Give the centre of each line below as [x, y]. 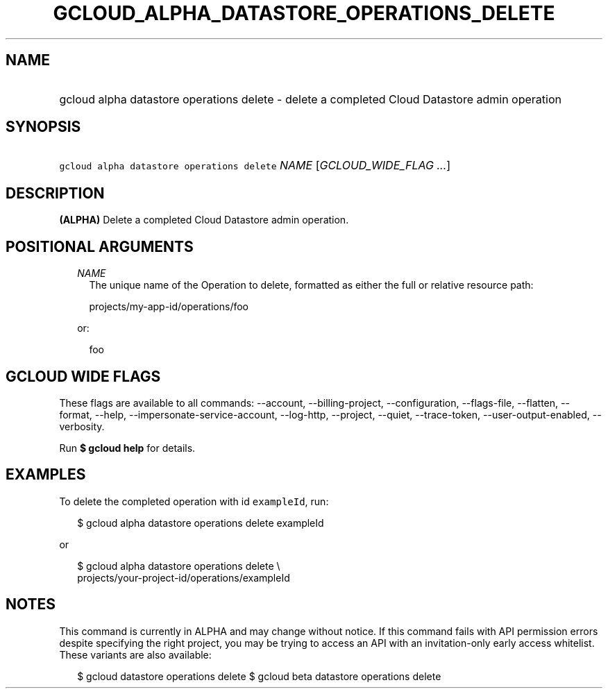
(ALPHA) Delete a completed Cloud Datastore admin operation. [204, 220]
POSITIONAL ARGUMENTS [100, 246]
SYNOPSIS [43, 127]
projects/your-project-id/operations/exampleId [184, 577]
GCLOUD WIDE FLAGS [83, 376]
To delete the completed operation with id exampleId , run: [194, 501]
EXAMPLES [46, 475]
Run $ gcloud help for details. [127, 448]
